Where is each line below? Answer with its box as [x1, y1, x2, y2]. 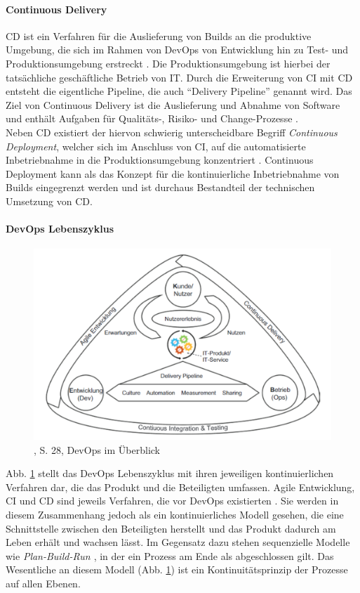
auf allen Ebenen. [6, 575, 81, 590]
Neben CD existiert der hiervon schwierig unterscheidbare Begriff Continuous [6, 124, 338, 139]
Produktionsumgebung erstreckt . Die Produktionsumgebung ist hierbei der [6, 56, 331, 70]
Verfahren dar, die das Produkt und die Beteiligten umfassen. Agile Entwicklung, [6, 479, 355, 494]
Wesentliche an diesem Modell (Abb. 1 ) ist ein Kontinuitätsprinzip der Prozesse [6, 562, 348, 577]
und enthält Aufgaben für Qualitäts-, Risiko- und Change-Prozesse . [6, 111, 298, 126]
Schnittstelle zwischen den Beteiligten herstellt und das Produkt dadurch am [6, 521, 336, 535]
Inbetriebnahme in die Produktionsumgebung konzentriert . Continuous [6, 152, 314, 167]
